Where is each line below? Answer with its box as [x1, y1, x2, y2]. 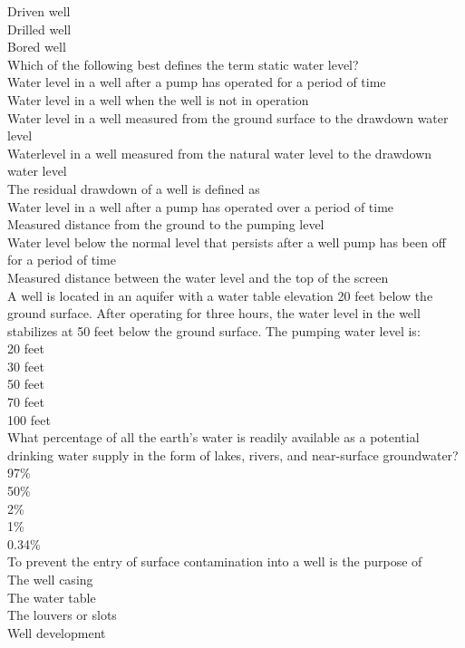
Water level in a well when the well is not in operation [7, 90, 309, 109]
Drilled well [7, 19, 72, 38]
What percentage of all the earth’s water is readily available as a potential [7, 428, 420, 447]
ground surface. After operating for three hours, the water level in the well [7, 304, 421, 323]
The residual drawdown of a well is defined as [7, 179, 260, 198]
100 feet [7, 410, 51, 429]
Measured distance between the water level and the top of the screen [7, 267, 389, 286]
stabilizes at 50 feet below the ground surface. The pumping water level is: [7, 321, 421, 340]
